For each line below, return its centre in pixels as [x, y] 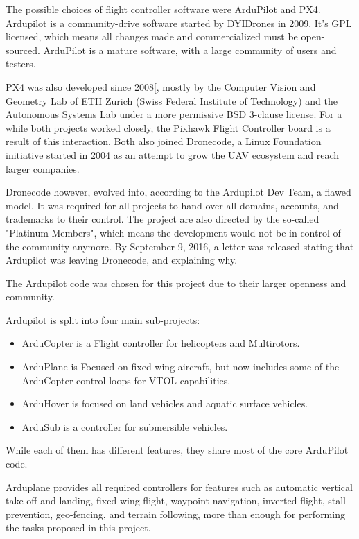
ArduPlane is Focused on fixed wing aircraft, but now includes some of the [181, 367]
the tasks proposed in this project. [78, 528]
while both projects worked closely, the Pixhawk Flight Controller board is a [168, 127]
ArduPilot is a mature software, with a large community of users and [190, 50]
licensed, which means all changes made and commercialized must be [152, 36]
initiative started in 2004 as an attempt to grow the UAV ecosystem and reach [173, 154]
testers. [21, 63]
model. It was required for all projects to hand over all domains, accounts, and [172, 205]
